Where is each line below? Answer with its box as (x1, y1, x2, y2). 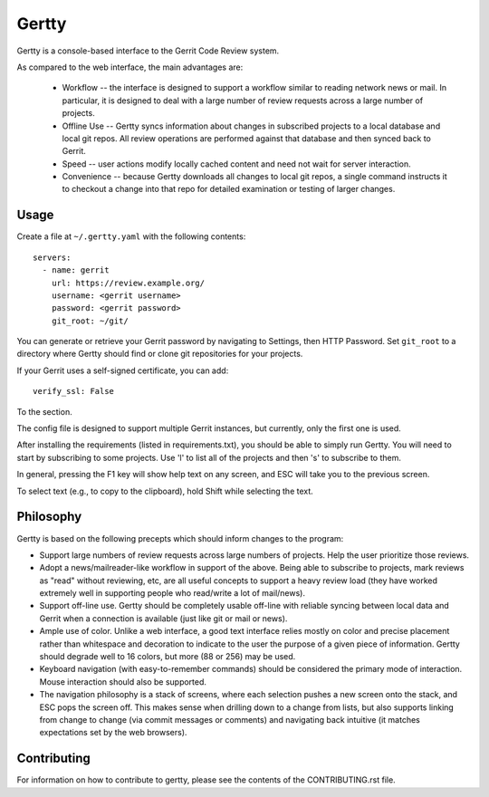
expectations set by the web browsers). (39, 727, 187, 738)
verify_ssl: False (33, 386, 115, 397)
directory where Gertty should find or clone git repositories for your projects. (16, 349, 303, 360)
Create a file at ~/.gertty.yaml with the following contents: (16, 231, 246, 242)
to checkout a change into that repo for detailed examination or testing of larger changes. (62, 184, 396, 195)
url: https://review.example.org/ (51, 277, 206, 288)
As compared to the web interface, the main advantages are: (16, 62, 244, 72)
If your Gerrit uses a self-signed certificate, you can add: (16, 365, 229, 376)
